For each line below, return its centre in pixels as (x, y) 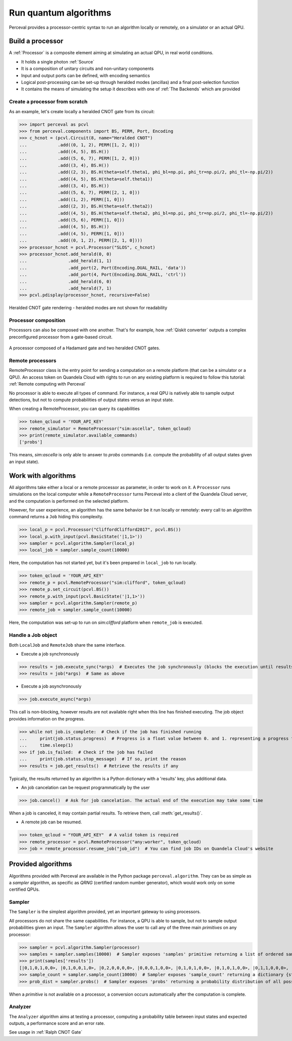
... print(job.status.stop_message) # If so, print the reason (103, 759)
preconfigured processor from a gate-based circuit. (61, 337)
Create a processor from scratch (48, 102)
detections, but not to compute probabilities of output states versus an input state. (91, 400)
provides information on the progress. (47, 719)
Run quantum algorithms (60, 13)
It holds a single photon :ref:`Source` (58, 61)
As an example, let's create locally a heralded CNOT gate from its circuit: (82, 111)
